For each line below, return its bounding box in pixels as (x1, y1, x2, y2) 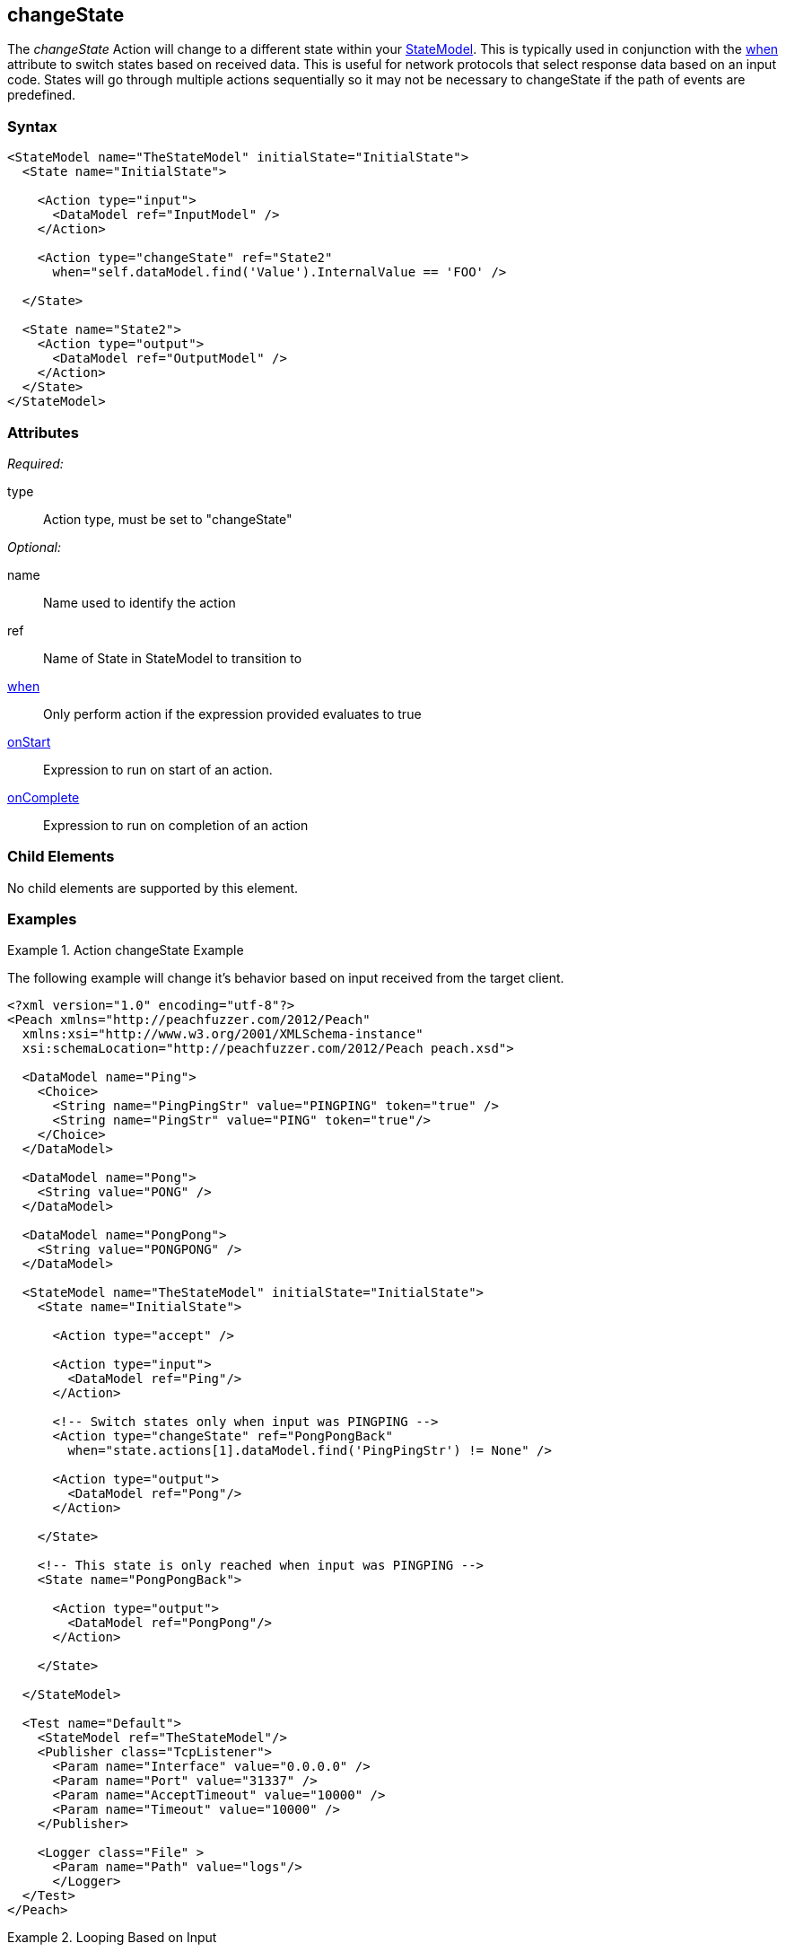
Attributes (7, 423, 79, 442)
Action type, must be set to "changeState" (43, 511, 293, 527)
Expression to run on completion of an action (43, 817, 309, 833)
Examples (7, 910, 77, 929)
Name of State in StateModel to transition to (43, 650, 302, 666)
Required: (7, 455, 64, 471)
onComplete (7, 789, 80, 805)
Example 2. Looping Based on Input (7, 1930, 217, 1946)
